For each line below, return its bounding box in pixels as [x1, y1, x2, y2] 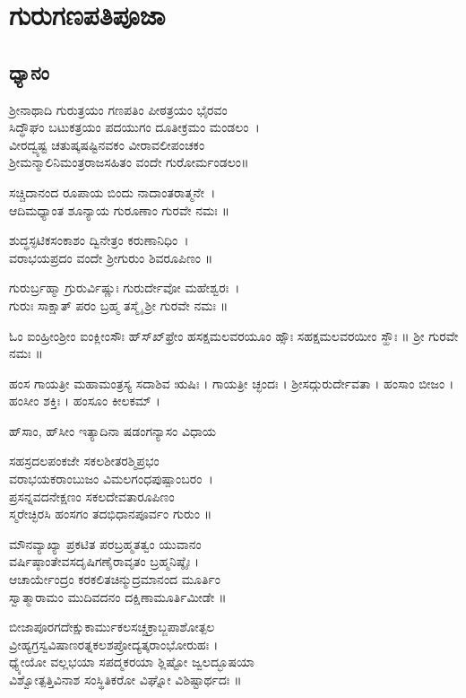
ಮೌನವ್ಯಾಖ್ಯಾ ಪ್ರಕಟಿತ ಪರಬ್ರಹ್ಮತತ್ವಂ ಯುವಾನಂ [9, 534, 202, 553]
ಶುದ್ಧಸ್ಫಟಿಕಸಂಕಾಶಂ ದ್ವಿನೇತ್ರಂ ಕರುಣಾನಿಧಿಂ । [9, 231, 189, 249]
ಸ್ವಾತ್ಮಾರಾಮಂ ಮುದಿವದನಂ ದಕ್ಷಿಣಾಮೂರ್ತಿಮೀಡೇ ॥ [9, 587, 227, 606]
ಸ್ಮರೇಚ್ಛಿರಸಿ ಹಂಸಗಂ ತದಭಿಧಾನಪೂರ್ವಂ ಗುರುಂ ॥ [9, 504, 212, 523]
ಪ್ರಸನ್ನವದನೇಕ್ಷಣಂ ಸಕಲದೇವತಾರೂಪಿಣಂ [9, 486, 175, 505]
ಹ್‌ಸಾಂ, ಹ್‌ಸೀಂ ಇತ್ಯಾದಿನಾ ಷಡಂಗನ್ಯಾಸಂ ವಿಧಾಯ [9, 421, 216, 440]
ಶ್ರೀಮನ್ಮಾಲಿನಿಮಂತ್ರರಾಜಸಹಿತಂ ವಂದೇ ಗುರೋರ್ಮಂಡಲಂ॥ [9, 153, 249, 171]
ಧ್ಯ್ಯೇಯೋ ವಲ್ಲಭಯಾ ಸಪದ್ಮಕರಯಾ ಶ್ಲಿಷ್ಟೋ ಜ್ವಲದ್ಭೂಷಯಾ [9, 652, 255, 671]
